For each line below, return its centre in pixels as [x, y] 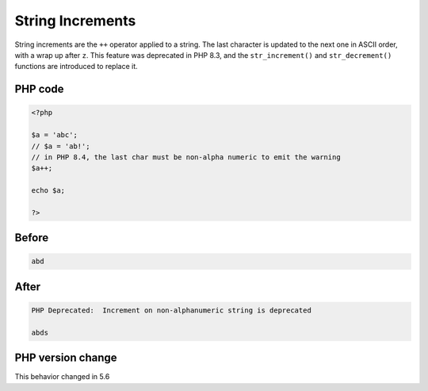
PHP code [39, 89]
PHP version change [66, 358]
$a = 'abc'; [55, 135]
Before [32, 238]
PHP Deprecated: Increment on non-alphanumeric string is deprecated [172, 310]
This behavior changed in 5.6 [62, 377]
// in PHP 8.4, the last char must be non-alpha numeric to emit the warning [186, 157]
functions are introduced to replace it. [76, 67]
